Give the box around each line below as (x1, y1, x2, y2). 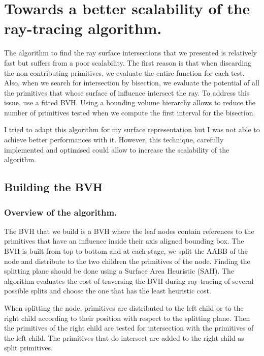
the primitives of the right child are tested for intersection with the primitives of (4, 322, 254, 333)
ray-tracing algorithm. (4, 18, 162, 39)
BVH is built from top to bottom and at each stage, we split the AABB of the (4, 246, 248, 256)
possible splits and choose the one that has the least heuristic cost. (4, 285, 211, 296)
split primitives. (4, 342, 53, 353)
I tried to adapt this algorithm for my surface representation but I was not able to (4, 124, 260, 135)
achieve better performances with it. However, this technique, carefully (4, 134, 224, 145)
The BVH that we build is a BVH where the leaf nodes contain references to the (4, 225, 254, 236)
